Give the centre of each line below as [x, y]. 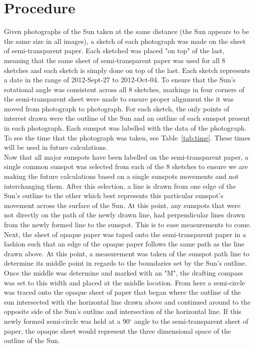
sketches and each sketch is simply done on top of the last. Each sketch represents [127, 70]
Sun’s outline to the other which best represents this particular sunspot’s [114, 195]
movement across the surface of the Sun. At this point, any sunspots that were [122, 205]
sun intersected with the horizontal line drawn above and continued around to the [127, 301]
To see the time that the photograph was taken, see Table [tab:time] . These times [127, 137]
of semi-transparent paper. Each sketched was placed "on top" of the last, [114, 51]
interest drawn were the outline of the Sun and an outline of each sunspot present [127, 118]
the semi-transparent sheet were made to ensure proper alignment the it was [119, 99]
